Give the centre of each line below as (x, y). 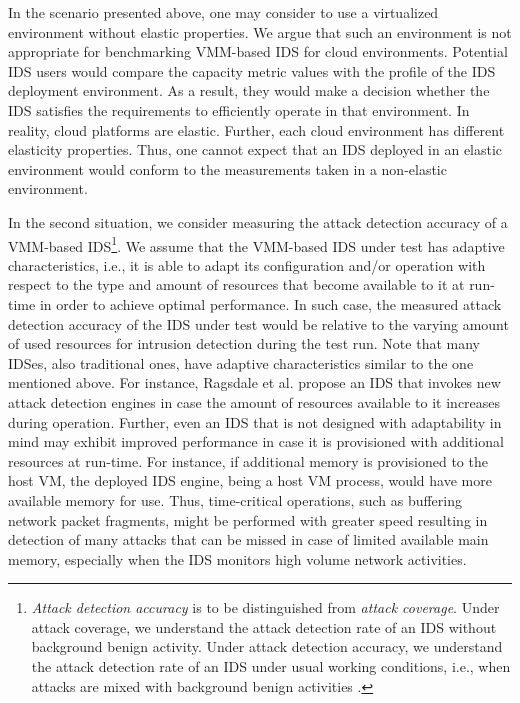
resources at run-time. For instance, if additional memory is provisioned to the (248, 460)
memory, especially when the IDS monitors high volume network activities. (237, 558)
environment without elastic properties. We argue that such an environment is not (260, 31)
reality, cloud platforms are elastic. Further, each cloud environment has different (256, 129)
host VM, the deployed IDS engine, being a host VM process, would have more (250, 480)
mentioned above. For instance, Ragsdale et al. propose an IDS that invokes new (254, 382)
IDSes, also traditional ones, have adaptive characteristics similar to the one (241, 362)
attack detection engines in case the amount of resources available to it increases (254, 401)
